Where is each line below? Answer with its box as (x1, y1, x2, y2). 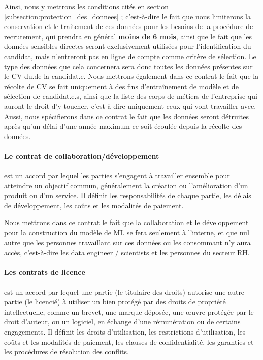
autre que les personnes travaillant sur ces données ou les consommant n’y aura (4, 237, 251, 247)
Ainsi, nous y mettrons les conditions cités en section (4, 1, 169, 11)
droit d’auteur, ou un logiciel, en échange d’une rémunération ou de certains (4, 316, 241, 327)
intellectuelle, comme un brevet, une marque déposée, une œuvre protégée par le (4, 306, 254, 317)
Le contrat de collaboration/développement (4, 150, 159, 161)
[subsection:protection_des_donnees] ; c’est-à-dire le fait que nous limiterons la (4, 11, 251, 21)
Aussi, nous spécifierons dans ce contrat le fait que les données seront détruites (4, 110, 249, 121)
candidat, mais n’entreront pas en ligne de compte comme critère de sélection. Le (4, 50, 256, 61)
